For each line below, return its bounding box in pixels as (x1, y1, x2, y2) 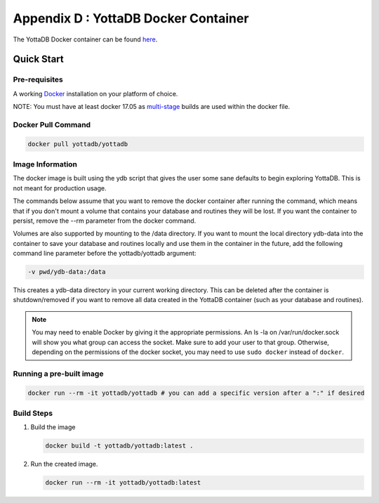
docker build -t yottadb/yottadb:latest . (45, 442, 194, 450)
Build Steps (13, 408, 53, 418)
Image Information (13, 159, 77, 169)
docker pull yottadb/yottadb (27, 140, 128, 148)
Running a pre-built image (13, 369, 104, 379)
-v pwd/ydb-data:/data (27, 268, 106, 276)
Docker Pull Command (13, 119, 91, 129)
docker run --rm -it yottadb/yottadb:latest (45, 478, 201, 487)
